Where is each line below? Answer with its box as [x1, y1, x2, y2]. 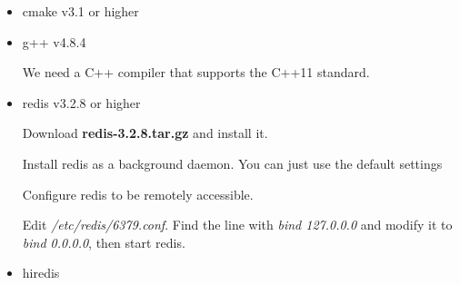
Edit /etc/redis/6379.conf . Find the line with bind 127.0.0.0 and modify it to [22, 215, 453, 234]
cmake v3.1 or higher [22, 2, 139, 20]
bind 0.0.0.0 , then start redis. [22, 232, 185, 251]
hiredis [22, 263, 60, 282]
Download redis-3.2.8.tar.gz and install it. [22, 123, 268, 142]
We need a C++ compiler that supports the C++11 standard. [22, 63, 370, 82]
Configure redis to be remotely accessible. [22, 184, 254, 203]
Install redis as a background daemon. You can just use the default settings [22, 153, 443, 172]
